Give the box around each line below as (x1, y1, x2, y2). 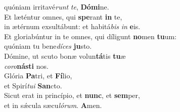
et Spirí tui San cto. (4, 80, 62, 90)
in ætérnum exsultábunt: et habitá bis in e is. (4, 21, 141, 32)
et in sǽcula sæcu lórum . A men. (4, 99, 102, 110)
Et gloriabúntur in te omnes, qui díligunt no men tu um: (4, 31, 177, 41)
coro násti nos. (4, 60, 49, 71)
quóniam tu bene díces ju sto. (4, 41, 92, 51)
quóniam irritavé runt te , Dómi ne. (4, 2, 109, 12)
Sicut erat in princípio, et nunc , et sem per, (4, 90, 140, 100)
